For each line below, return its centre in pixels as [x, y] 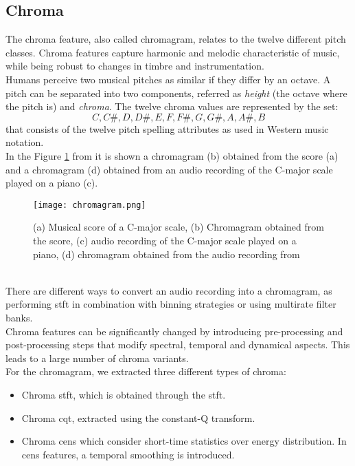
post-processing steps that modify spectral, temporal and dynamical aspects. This [178, 345]
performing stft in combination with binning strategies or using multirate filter [171, 304]
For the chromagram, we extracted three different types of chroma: [146, 371]
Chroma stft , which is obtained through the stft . [124, 394]
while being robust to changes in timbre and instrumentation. [135, 66]
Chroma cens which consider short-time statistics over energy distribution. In [184, 441]
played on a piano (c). [52, 183]
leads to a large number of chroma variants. [97, 358]
